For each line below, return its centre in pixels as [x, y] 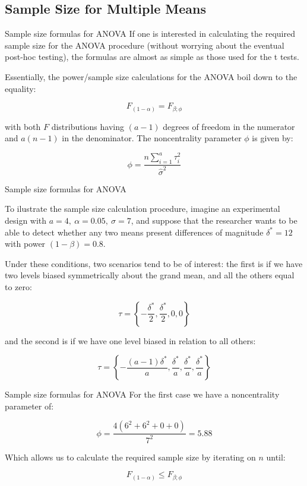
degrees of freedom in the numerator [229, 126]
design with [26, 220]
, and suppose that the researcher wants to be [214, 220]
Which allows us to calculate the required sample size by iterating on [130, 457]
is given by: [273, 138]
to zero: [18, 286]
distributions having [88, 126]
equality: [20, 88]
